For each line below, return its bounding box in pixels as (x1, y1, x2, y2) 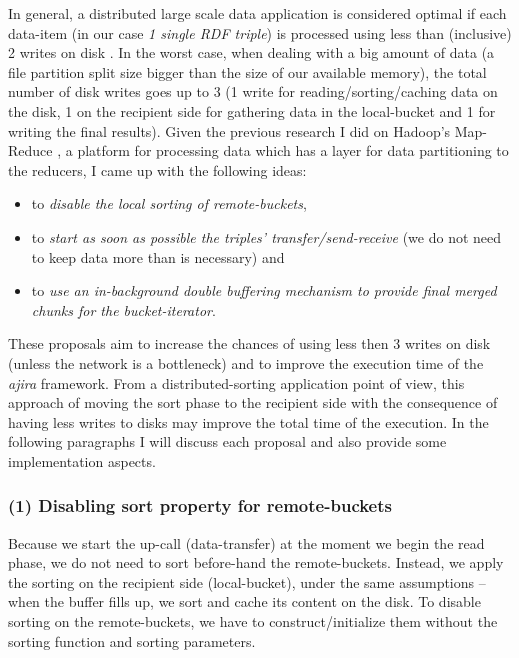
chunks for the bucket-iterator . (31, 299, 216, 320)
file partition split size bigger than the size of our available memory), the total (8, 61, 487, 82)
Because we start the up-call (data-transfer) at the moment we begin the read (8, 532, 485, 553)
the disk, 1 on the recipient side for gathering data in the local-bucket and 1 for (8, 100, 496, 121)
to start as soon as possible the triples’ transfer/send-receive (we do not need (31, 226, 502, 247)
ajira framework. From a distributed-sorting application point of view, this (8, 372, 465, 393)
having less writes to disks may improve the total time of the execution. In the (8, 411, 489, 432)
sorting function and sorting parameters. (8, 630, 256, 651)
